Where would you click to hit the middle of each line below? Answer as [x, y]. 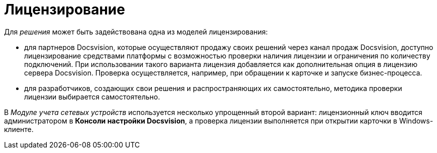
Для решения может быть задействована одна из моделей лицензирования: [136, 31]
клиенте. [19, 129]
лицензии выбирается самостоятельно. [92, 96]
